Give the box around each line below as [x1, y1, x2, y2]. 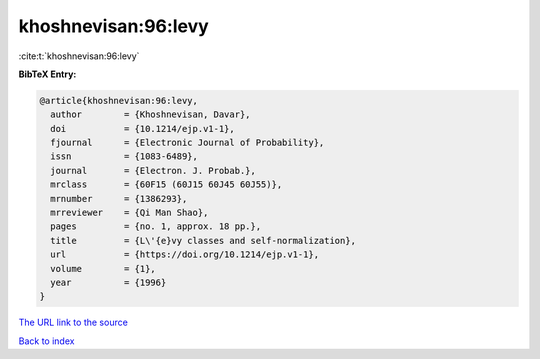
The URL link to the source [18, 316, 129, 329]
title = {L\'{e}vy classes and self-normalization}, [50, 235, 357, 246]
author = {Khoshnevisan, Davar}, [50, 109, 251, 120]
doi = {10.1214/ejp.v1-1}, [50, 123, 235, 134]
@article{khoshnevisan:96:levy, [39, 95, 199, 106]
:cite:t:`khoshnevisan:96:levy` [18, 50, 140, 62]
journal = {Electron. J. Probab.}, [50, 165, 257, 176]
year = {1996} [50, 277, 167, 288]
